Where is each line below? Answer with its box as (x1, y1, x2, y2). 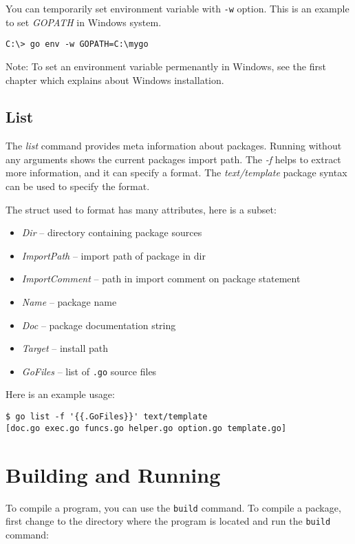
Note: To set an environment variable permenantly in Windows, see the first (6, 59, 326, 73)
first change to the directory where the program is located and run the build (6, 514, 331, 528)
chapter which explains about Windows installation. (6, 72, 224, 87)
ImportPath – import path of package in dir (21, 248, 206, 262)
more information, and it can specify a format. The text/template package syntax (6, 165, 347, 180)
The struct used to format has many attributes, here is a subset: (6, 202, 277, 216)
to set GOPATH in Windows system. (6, 14, 162, 29)
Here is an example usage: (6, 387, 115, 401)
